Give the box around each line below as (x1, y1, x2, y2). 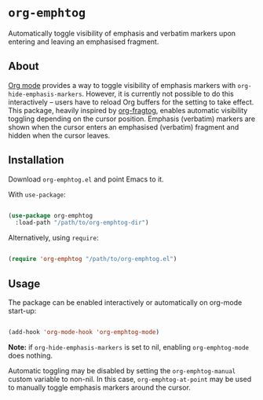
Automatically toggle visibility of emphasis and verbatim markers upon (8, 28, 236, 38)
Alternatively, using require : (8, 233, 99, 243)
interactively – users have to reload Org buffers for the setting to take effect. (8, 97, 254, 107)
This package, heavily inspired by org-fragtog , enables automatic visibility (8, 105, 248, 115)
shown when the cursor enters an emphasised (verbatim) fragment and (8, 122, 239, 131)
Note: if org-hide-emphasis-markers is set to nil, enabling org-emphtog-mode (8, 342, 250, 351)
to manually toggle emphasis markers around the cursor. (8, 383, 191, 392)
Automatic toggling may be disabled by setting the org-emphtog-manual (8, 365, 236, 375)
